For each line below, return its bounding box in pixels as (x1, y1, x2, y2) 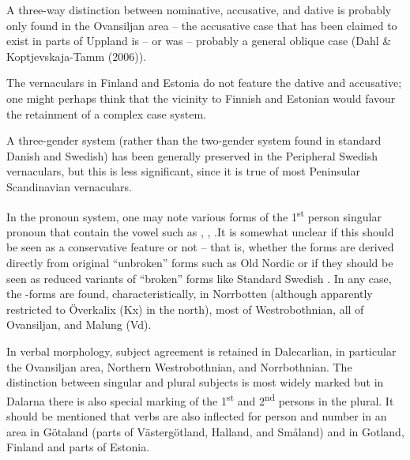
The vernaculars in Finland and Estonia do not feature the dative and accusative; (6, 74, 402, 91)
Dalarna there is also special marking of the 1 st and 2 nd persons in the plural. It (6, 390, 394, 409)
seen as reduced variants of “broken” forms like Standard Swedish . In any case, (6, 270, 392, 286)
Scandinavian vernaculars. (6, 178, 132, 194)
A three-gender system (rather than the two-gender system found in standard (6, 132, 382, 149)
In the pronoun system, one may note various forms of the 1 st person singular (6, 205, 382, 224)
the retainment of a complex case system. (6, 105, 206, 122)
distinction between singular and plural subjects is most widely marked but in (6, 374, 384, 390)
